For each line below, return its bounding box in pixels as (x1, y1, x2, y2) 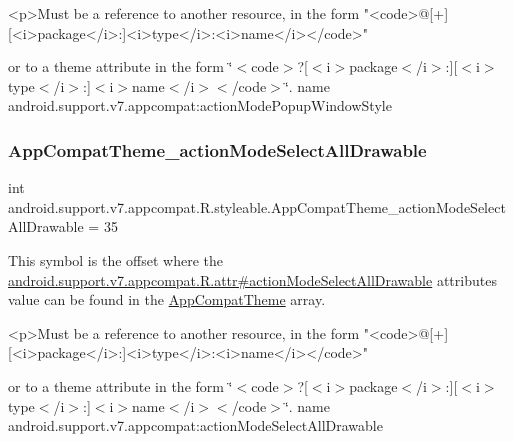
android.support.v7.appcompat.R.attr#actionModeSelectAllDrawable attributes (8, 269, 497, 290)
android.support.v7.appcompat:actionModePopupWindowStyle (8, 95, 392, 116)
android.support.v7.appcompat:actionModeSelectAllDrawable (8, 415, 383, 436)
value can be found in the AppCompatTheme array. (8, 289, 326, 310)
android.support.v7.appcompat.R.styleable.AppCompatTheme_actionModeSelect (8, 196, 506, 217)
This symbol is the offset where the (8, 249, 223, 270)
